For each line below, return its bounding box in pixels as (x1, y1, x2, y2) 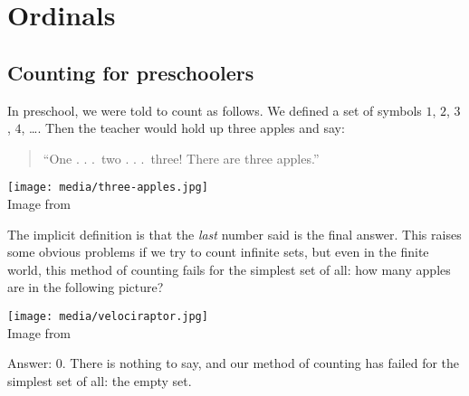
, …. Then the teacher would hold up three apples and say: (21, 118, 345, 137)
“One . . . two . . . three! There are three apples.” (43, 148, 320, 167)
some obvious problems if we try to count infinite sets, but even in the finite (7, 242, 429, 261)
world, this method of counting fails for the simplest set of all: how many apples (7, 259, 451, 278)
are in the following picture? (7, 278, 164, 297)
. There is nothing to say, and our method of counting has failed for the (62, 354, 460, 372)
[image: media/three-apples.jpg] (7, 181, 208, 194)
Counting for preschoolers (7, 58, 254, 86)
